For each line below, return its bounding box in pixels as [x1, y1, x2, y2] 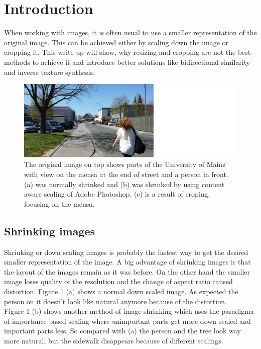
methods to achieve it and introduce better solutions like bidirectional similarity [4, 56, 250, 67]
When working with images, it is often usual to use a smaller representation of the [4, 27, 257, 38]
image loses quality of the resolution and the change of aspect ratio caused [4, 276, 233, 287]
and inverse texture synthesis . [4, 66, 95, 77]
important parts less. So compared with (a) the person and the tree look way [4, 325, 241, 336]
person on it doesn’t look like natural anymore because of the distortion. [4, 296, 227, 306]
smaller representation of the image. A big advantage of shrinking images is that [4, 256, 251, 267]
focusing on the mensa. [24, 198, 95, 209]
